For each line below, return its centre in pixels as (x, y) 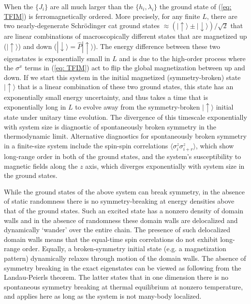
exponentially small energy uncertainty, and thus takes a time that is (106, 97)
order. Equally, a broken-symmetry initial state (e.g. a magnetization (124, 248)
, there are (222, 16)
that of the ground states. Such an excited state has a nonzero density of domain (124, 210)
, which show (215, 145)
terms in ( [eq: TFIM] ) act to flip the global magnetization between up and (135, 68)
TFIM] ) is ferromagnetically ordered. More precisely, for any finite (102, 16)
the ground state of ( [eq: (195, 6)
